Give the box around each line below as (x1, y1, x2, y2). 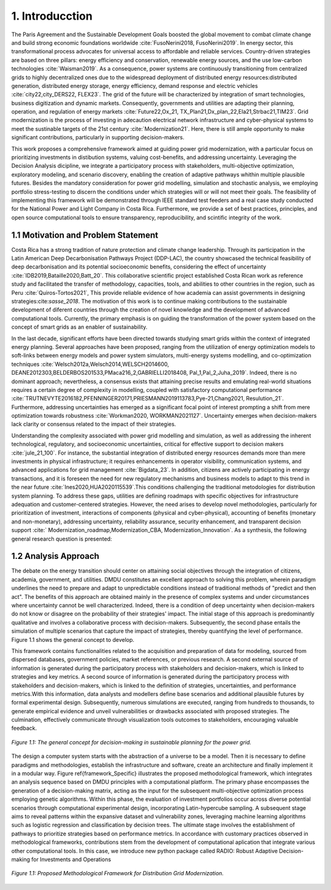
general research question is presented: (11, 535, 113, 542)
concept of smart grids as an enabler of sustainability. (11, 323, 148, 331)
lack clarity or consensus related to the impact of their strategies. (11, 421, 177, 428)
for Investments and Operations (31, 856, 112, 863)
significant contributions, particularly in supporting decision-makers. (11, 134, 185, 141)
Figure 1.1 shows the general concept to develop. (11, 636, 135, 643)
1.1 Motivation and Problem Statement (11, 230, 159, 240)
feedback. (11, 725, 37, 732)
